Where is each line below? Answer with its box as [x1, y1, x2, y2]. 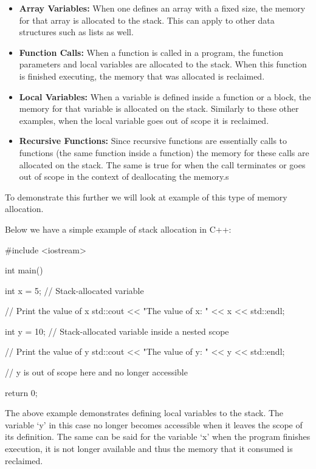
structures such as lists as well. [19, 26, 134, 38]
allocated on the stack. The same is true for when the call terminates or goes [19, 158, 306, 171]
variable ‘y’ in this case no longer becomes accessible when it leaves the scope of [5, 418, 303, 431]
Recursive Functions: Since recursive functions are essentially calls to [19, 134, 287, 147]
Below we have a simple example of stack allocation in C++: [5, 222, 232, 235]
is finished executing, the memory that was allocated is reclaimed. [19, 69, 265, 82]
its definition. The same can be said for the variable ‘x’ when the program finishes [5, 430, 311, 443]
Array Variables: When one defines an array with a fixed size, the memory [19, 2, 306, 14]
